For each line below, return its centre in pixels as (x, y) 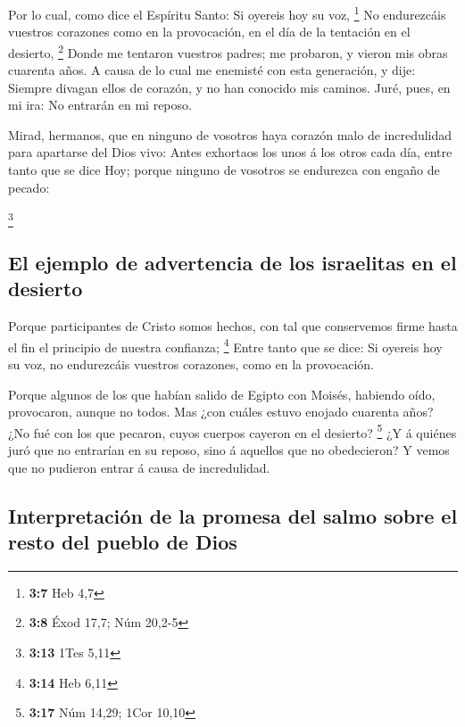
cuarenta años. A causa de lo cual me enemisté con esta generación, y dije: (212, 70)
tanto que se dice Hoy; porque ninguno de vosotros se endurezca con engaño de (224, 170)
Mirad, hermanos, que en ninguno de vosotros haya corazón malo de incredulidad (230, 134)
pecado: (29, 187)
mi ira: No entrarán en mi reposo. (100, 105)
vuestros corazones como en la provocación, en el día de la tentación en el (209, 32)
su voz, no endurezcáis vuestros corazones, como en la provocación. (191, 364)
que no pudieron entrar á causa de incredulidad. (139, 467)
